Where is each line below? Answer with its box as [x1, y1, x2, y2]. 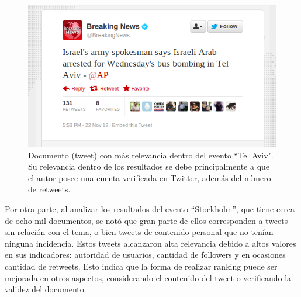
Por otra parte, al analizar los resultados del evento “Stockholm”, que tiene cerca [5, 202, 295, 215]
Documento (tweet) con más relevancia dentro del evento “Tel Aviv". [28, 148, 274, 161]
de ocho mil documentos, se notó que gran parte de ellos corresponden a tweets [5, 214, 288, 226]
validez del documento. [5, 283, 87, 295]
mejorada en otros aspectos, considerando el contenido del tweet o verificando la [5, 271, 292, 284]
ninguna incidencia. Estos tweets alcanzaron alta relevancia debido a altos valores [5, 237, 296, 249]
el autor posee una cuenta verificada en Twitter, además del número [28, 171, 271, 184]
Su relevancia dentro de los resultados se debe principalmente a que [28, 160, 270, 172]
